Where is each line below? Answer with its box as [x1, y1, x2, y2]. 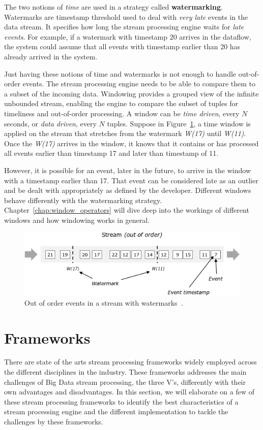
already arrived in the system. [4, 51, 98, 61]
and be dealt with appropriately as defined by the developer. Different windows [4, 185, 251, 195]
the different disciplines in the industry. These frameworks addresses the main [4, 367, 247, 377]
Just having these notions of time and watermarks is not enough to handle [4, 68, 237, 79]
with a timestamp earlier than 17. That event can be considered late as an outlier [4, 175, 258, 185]
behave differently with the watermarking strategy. [4, 194, 162, 205]
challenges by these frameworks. [4, 416, 103, 426]
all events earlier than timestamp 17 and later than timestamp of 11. [4, 148, 219, 158]
